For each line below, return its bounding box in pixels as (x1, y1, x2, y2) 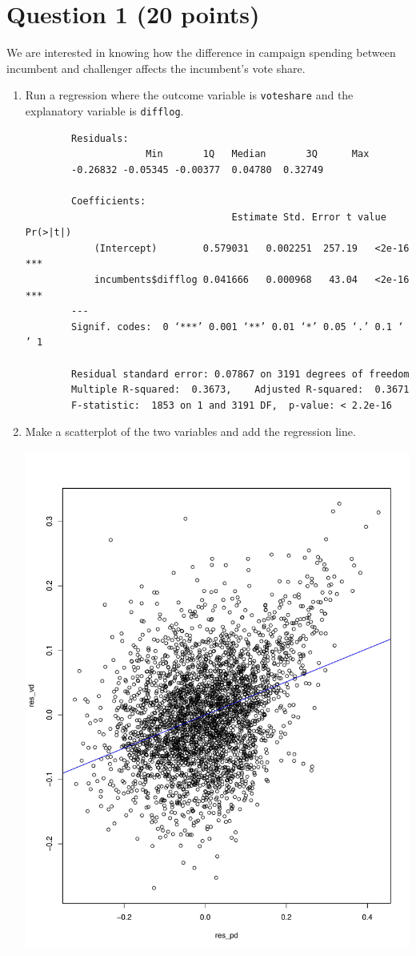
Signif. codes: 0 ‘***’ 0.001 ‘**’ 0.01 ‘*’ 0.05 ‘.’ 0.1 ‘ (71, 321, 404, 333)
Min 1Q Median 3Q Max (146, 148, 370, 160)
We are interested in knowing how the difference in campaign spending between (6, 44, 396, 61)
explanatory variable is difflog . (25, 102, 184, 119)
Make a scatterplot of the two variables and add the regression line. (25, 423, 356, 440)
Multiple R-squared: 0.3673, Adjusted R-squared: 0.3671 (71, 384, 410, 396)
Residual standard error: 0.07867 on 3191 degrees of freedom (71, 368, 410, 380)
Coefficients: (71, 196, 146, 207)
